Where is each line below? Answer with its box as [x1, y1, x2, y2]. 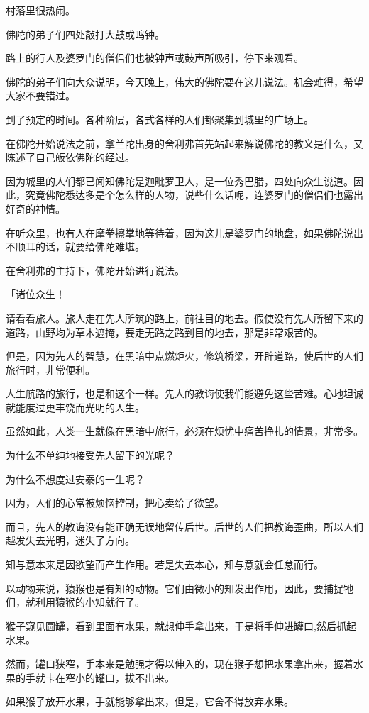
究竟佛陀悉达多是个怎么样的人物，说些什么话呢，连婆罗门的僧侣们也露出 [25, 187, 363, 202]
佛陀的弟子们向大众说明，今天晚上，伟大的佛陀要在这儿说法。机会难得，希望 [6, 74, 363, 89]
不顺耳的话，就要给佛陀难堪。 [6, 239, 145, 254]
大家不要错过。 [6, 88, 75, 103]
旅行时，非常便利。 [6, 362, 95, 377]
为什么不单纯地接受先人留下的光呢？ [6, 448, 175, 463]
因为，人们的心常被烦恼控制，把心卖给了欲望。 [6, 495, 224, 510]
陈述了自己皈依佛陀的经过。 [6, 150, 135, 165]
